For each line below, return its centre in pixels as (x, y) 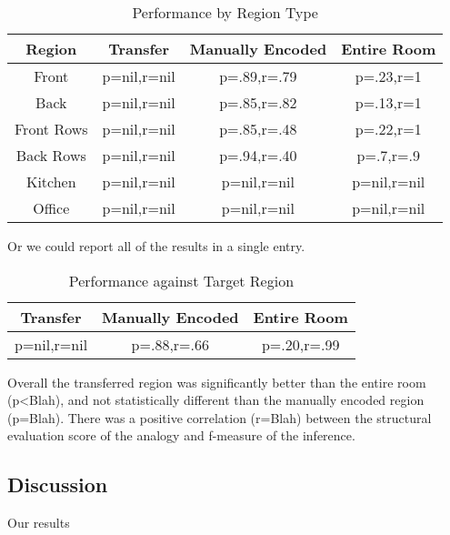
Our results (39, 523)
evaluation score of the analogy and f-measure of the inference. (181, 435)
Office (51, 208)
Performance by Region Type (225, 12)
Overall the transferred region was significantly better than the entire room (217, 382)
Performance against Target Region (181, 280)
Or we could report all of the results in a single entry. (156, 246)
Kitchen (51, 182)
